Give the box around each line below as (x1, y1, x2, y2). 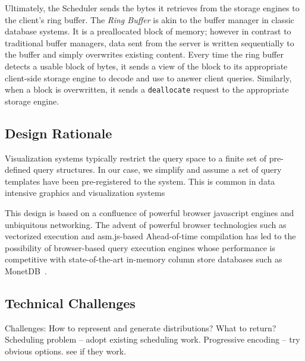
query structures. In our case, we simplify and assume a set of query (33, 163, 282, 176)
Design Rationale (5, 123, 112, 142)
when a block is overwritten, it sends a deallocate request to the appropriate (5, 83, 289, 96)
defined (5, 163, 31, 176)
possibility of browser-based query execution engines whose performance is (5, 241, 275, 254)
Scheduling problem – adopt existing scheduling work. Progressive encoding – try (5, 333, 300, 346)
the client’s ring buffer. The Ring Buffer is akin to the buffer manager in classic (5, 13, 294, 26)
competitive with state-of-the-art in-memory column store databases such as (5, 253, 282, 265)
